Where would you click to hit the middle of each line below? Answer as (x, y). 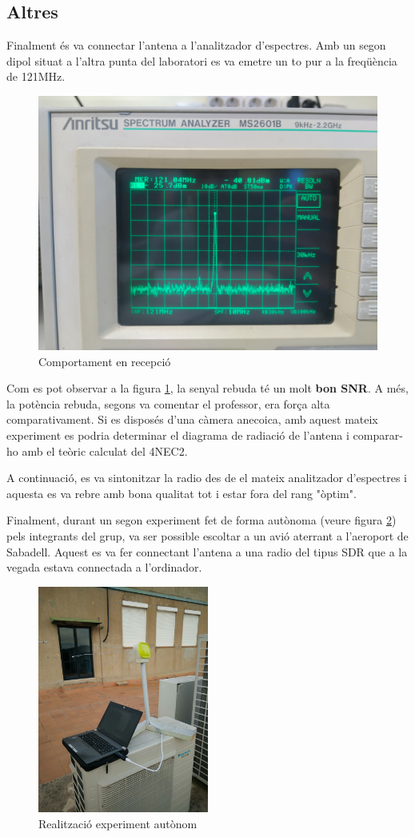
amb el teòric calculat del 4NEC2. (105, 450)
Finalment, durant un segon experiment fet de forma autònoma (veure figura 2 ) (202, 520)
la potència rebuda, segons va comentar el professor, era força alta (168, 403)
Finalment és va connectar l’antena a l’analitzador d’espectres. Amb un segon (196, 45)
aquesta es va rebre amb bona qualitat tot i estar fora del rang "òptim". (182, 493)
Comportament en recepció (105, 361)
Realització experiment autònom (118, 823)
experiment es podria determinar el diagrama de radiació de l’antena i (178, 434)
